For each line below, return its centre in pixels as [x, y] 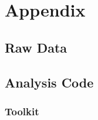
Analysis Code [49, 82]
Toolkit [22, 111]
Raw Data [36, 47]
